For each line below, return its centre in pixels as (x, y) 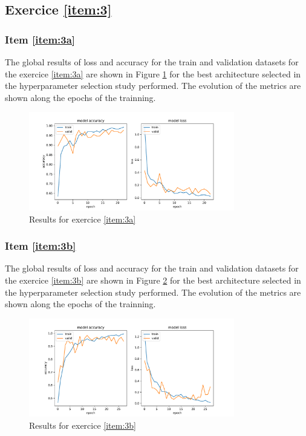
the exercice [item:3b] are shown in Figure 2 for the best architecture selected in (153, 280)
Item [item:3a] (40, 39)
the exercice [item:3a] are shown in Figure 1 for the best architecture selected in (153, 73)
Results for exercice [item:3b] (83, 425)
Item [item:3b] (41, 246)
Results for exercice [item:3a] (83, 219)
